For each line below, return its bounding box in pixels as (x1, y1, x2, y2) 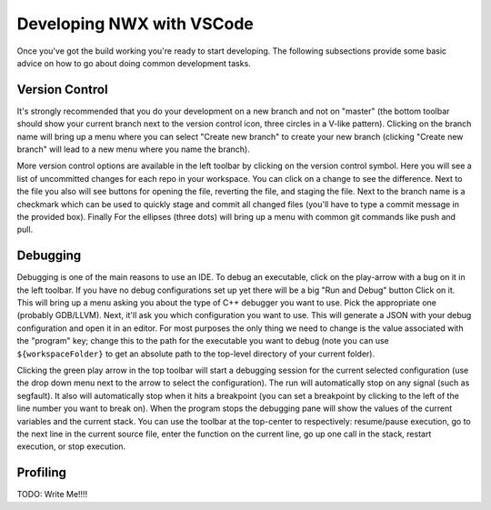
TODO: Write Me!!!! (16, 489, 88, 500)
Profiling (16, 465, 67, 481)
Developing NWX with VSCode (16, 14, 255, 34)
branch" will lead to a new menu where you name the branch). (16, 144, 250, 155)
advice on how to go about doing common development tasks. (16, 57, 252, 68)
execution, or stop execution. (16, 441, 126, 452)
